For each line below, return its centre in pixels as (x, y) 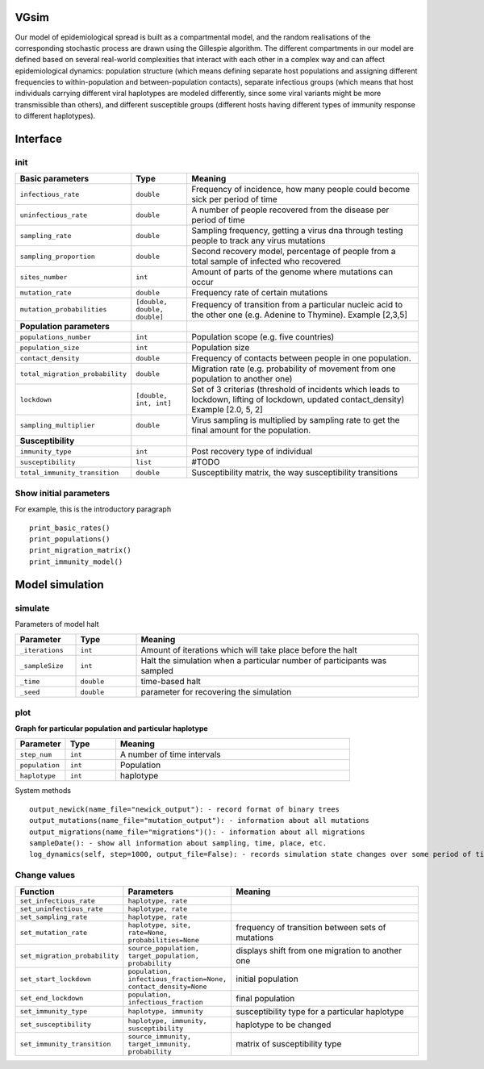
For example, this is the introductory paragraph (93, 509)
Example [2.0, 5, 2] (227, 410)
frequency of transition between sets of (311, 927)
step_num (36, 754)
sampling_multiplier (58, 425)
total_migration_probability (73, 374)
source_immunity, (160, 1036)
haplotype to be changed (284, 1025)
